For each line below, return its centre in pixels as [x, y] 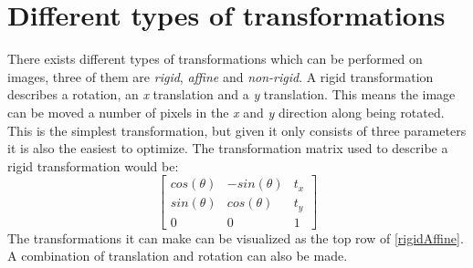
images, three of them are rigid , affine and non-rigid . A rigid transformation [221, 76]
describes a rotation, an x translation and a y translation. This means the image [231, 94]
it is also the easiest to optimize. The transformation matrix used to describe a [228, 148]
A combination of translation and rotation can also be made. [178, 256]
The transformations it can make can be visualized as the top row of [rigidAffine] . [236, 237]
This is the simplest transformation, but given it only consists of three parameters [237, 130]
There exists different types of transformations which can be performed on [215, 59]
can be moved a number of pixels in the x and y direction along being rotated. [226, 112]
